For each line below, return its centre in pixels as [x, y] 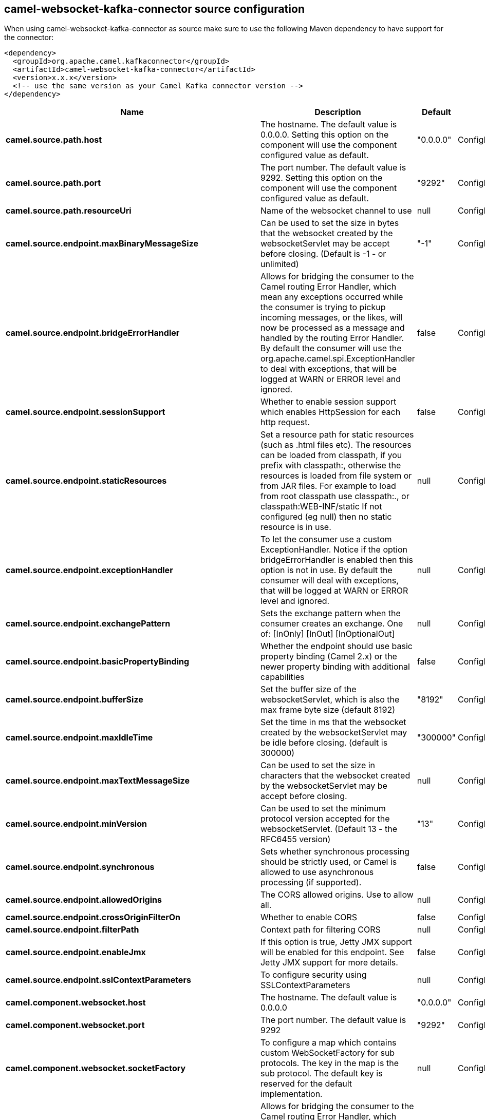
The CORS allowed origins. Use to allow [337, 895]
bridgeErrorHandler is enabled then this [337, 560]
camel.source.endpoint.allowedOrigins [84, 900]
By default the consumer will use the [331, 348]
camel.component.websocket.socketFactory [96, 1068]
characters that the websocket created [335, 776]
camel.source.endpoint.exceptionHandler [89, 570]
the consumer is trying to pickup [323, 307]
